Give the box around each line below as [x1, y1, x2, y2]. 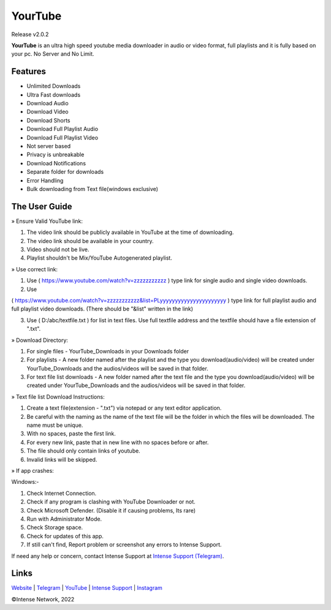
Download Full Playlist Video [26, 134, 98, 141]
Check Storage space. [26, 524, 83, 531]
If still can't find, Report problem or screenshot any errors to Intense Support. [26, 541, 222, 548]
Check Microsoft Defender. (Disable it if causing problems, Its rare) [26, 506, 196, 514]
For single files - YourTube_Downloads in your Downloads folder [26, 347, 189, 355]
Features [11, 66, 46, 77]
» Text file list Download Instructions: [11, 393, 105, 401]
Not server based [26, 142, 71, 149]
